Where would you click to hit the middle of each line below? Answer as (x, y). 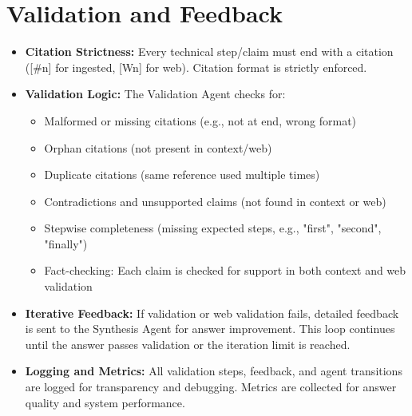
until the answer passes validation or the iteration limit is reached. (188, 344)
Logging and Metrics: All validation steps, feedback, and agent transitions (214, 371)
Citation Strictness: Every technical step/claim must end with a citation (209, 52)
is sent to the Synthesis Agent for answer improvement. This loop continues (210, 329)
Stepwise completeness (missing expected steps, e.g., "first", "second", (213, 228)
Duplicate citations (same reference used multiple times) (182, 174)
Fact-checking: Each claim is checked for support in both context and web (225, 270)
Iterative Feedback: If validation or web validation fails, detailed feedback (212, 313)
